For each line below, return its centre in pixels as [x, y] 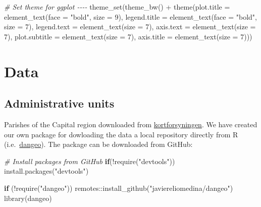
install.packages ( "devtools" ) [46, 171]
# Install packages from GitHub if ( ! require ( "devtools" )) [90, 161]
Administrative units [59, 103]
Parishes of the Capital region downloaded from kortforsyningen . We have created [131, 124]
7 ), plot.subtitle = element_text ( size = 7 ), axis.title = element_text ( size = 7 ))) [128, 36]
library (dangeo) [28, 198]
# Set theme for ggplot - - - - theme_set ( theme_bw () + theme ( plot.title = [117, 7]
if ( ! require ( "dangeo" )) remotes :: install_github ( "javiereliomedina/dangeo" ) [119, 188]
